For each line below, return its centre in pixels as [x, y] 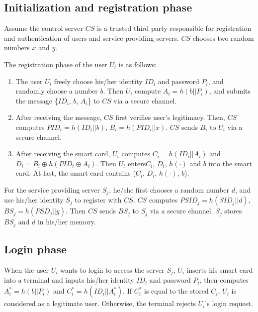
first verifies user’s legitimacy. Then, [170, 117]
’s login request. [229, 303]
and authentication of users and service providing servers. [91, 38]
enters [137, 163]
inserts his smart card [220, 270]
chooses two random [223, 38]
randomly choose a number [57, 91]
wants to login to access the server [112, 270]
